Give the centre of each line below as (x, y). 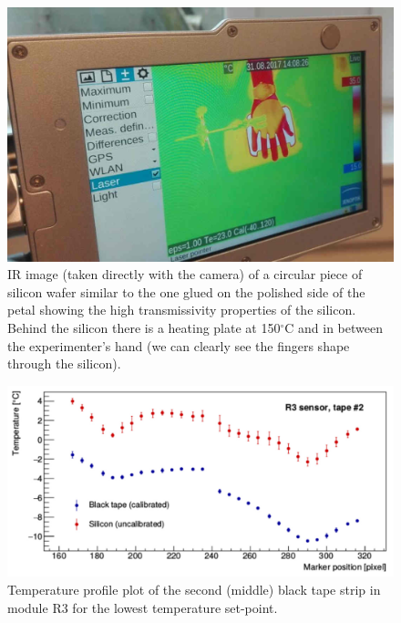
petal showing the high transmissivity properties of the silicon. (182, 310)
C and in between (334, 328)
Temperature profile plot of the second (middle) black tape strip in (194, 589)
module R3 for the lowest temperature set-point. (143, 607)
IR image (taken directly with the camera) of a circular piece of (185, 274)
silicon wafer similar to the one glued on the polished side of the (186, 291)
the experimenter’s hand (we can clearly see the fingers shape (179, 345)
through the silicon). (64, 363)
